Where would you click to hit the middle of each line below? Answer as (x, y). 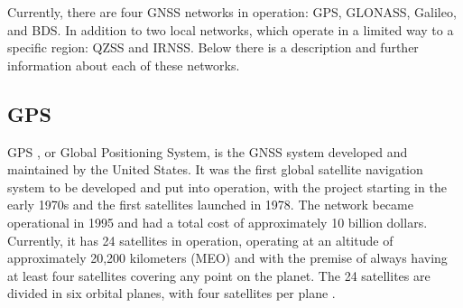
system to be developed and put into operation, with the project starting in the (227, 187)
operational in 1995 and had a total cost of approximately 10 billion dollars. (218, 222)
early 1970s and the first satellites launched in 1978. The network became (210, 205)
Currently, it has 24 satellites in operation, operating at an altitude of (200, 240)
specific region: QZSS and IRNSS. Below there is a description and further (213, 47)
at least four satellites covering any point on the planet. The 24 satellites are (219, 275)
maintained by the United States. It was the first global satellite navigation (215, 169)
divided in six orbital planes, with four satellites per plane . (171, 293)
